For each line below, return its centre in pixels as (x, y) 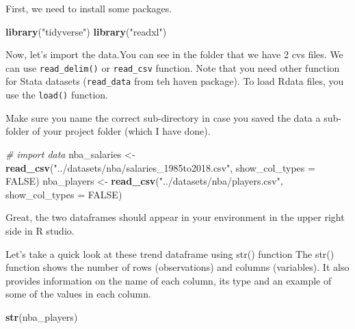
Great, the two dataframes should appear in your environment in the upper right (175, 217)
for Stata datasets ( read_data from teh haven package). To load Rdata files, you (175, 81)
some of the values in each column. (78, 294)
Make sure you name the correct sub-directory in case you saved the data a (163, 117)
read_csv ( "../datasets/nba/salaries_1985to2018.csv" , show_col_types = (160, 167)
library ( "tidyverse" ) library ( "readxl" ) (86, 31)
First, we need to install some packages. (89, 8)
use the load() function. (57, 95)
